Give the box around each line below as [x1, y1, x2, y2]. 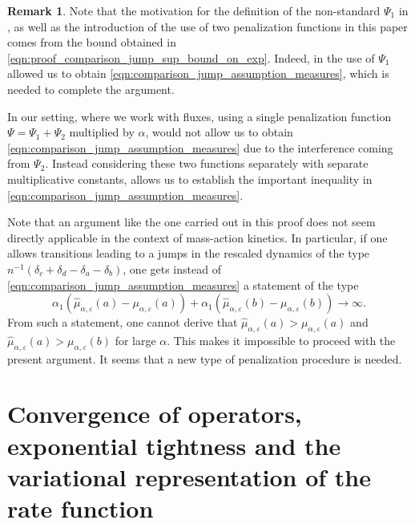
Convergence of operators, [7, 397, 302, 430]
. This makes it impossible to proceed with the [167, 331, 396, 348]
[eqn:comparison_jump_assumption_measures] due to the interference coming [7, 139, 393, 156]
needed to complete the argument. [7, 80, 175, 97]
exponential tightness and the [7, 429, 341, 461]
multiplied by [69, 124, 135, 140]
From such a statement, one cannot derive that [7, 314, 238, 331]
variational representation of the [7, 460, 372, 493]
